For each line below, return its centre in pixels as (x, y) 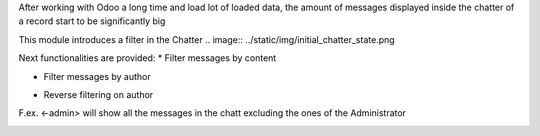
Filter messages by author (97, 76)
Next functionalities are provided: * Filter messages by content (147, 58)
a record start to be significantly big (92, 21)
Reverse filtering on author (98, 94)
